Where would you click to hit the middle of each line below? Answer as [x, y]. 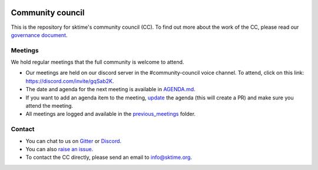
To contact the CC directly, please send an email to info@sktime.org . [109, 157]
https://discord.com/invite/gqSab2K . [70, 81]
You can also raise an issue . [59, 149]
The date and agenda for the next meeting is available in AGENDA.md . [110, 89]
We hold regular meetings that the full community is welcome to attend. [97, 62]
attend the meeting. [49, 106]
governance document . [39, 35]
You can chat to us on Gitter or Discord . [74, 141]
